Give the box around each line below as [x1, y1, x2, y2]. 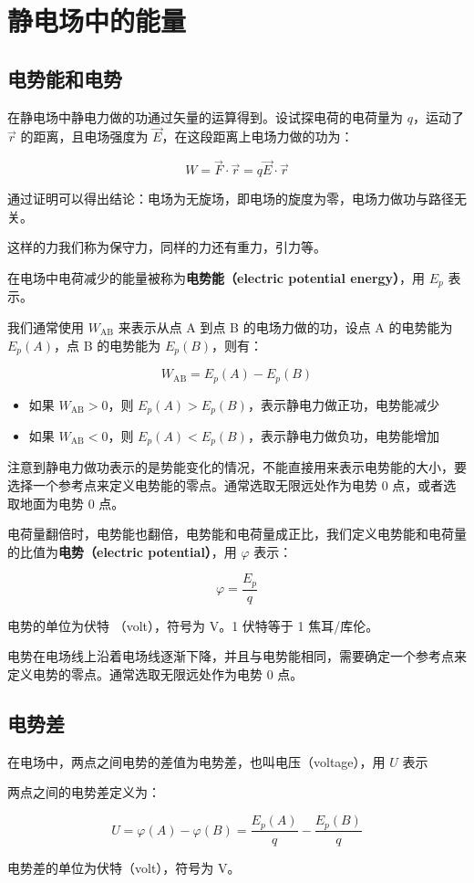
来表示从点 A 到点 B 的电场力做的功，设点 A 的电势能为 [118, 318, 453, 337]
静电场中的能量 [7, 2, 187, 39]
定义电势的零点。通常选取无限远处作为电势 [7, 665, 263, 684]
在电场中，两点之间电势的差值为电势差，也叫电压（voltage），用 [7, 752, 386, 771]
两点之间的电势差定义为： [7, 783, 160, 802]
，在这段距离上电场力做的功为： [161, 127, 354, 146]
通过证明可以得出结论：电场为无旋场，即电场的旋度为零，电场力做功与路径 [7, 189, 454, 208]
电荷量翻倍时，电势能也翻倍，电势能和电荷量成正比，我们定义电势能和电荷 [7, 524, 454, 543]
